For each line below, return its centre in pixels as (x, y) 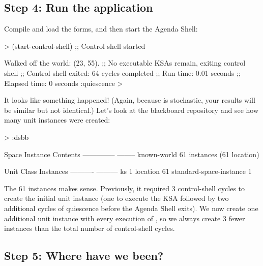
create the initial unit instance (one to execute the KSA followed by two (116, 198)
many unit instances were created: (57, 120)
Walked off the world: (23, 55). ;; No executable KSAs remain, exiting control (125, 63)
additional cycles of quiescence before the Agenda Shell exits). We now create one (131, 208)
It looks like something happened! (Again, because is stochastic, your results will (130, 100)
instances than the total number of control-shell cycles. (90, 228)
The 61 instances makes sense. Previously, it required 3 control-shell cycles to (125, 188)
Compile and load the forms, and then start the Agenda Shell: (101, 29)
